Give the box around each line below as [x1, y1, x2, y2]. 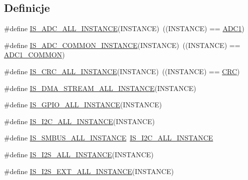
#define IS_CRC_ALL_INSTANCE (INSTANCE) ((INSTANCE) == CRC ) [4, 66, 240, 76]
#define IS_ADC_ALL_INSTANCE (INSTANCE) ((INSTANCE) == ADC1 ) [4, 23, 245, 34]
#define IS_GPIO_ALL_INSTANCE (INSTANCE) [4, 99, 162, 110]
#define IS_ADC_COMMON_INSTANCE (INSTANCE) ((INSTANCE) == [4, 40, 241, 50]
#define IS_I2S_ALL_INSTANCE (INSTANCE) [4, 149, 154, 159]
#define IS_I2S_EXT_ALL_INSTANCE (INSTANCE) [4, 166, 174, 176]
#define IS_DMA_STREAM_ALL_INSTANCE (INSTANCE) [4, 83, 196, 93]
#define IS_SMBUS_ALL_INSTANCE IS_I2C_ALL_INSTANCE [4, 133, 213, 143]
